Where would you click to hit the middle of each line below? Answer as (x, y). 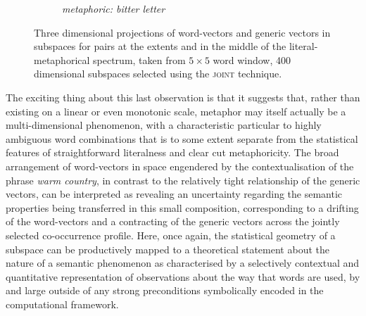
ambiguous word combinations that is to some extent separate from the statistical (182, 138)
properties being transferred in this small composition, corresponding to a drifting (182, 207)
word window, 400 (252, 59)
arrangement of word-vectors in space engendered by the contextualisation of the (180, 166)
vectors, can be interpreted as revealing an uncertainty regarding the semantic (174, 194)
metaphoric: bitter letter (114, 8)
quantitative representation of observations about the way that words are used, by (183, 276)
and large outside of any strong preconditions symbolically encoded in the (165, 290)
